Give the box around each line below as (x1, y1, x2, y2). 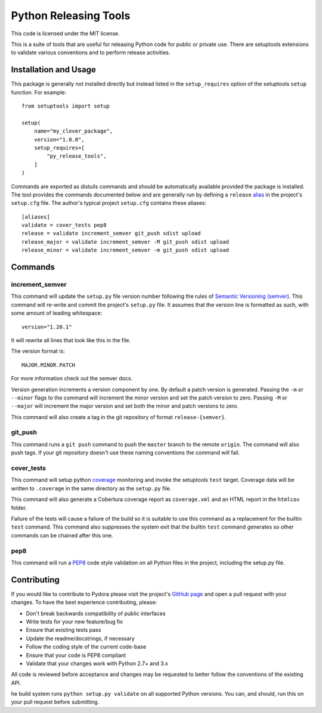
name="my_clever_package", (33, 128, 113, 134)
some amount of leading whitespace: (11, 309, 103, 316)
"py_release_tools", (47, 153, 107, 159)
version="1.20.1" (21, 323, 72, 330)
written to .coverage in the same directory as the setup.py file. (11, 484, 172, 492)
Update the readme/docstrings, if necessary (26, 635, 135, 642)
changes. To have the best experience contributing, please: (11, 599, 157, 606)
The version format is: (11, 348, 65, 355)
